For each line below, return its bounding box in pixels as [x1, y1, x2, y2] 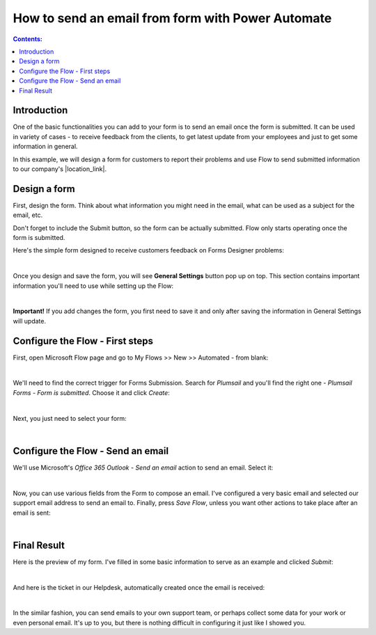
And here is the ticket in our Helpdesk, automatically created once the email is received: [13, 583, 265, 591]
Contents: [13, 35, 43, 43]
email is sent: [13, 508, 52, 517]
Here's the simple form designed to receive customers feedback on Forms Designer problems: [13, 246, 285, 255]
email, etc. [13, 211, 43, 219]
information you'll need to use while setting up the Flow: [13, 282, 174, 290]
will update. [13, 316, 47, 325]
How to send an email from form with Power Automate [13, 10, 332, 26]
